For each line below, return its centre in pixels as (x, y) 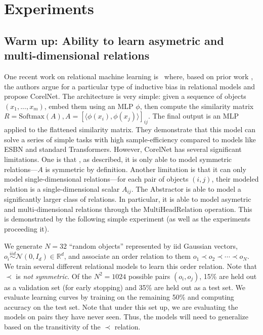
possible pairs (149, 276)
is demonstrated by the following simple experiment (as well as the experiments (127, 219)
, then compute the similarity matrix (197, 106)
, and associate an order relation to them (127, 256)
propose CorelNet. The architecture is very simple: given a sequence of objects (125, 96)
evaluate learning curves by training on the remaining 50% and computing (119, 297)
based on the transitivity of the (52, 326)
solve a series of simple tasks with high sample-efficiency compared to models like (130, 139)
